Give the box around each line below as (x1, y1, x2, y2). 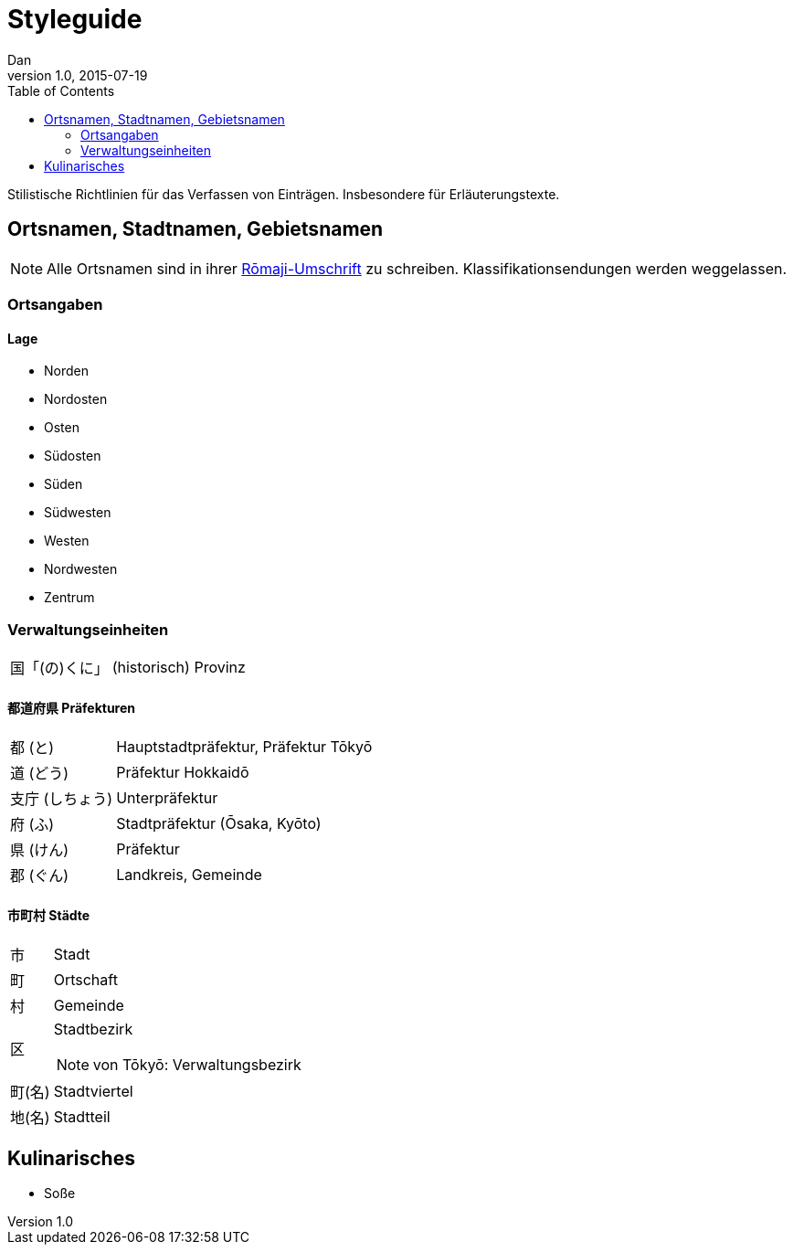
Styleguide (7, 4, 143, 35)
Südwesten (44, 504, 111, 521)
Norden (44, 363, 89, 379)
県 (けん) (10, 841, 69, 860)
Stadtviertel (53, 1082, 133, 1101)
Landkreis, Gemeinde (116, 865, 262, 885)
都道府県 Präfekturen (7, 699, 136, 716)
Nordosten (44, 391, 108, 408)
